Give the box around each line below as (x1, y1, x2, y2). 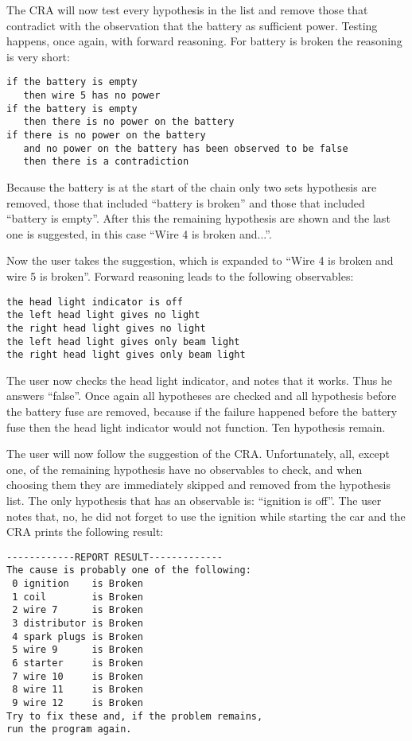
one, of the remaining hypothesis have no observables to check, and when (6, 460, 363, 477)
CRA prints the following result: (6, 523, 164, 540)
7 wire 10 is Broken (12, 670, 143, 682)
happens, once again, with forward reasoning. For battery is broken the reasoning (6, 33, 402, 49)
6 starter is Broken (12, 658, 143, 669)
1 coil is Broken (12, 591, 143, 603)
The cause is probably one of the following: (6, 564, 251, 576)
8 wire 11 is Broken (12, 684, 143, 696)
